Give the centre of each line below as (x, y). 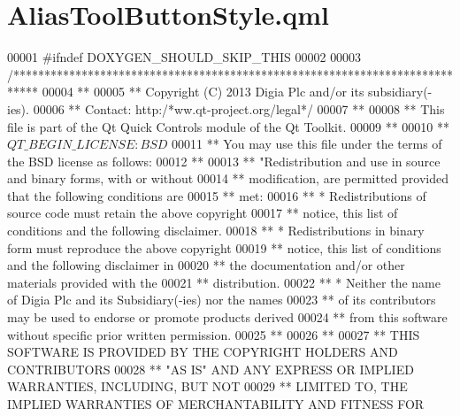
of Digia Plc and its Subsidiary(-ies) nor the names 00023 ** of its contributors (222, 300)
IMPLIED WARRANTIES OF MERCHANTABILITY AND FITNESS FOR (216, 404)
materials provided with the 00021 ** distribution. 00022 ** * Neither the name (224, 282)
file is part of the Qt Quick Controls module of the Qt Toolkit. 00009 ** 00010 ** (228, 126)
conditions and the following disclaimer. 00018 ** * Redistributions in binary (216, 231)
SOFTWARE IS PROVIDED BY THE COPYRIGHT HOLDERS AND (203, 352)
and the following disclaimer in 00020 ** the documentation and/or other (206, 265)
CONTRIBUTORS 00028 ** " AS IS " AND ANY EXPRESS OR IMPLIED (211, 369)
